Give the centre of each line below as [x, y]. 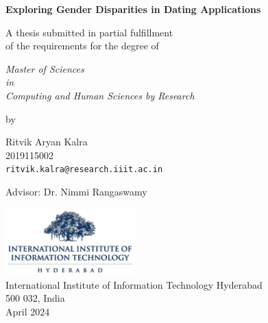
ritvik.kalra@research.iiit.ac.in [84, 170]
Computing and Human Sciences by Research [100, 95]
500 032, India [35, 298]
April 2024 [28, 311]
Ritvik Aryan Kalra [47, 142]
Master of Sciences [45, 68]
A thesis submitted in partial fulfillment [89, 32]
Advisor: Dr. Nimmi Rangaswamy [76, 191]
